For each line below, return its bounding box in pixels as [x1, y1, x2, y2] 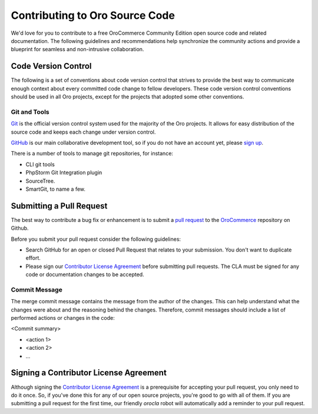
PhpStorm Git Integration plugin [25, 169, 102, 176]
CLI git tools [25, 161, 55, 168]
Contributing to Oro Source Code [11, 9, 175, 22]
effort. [25, 254, 41, 261]
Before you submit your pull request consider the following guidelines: [11, 236, 181, 243]
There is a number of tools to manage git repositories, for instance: [11, 150, 174, 157]
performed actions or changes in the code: [11, 314, 115, 322]
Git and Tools [11, 108, 49, 116]
